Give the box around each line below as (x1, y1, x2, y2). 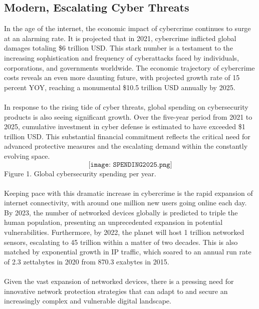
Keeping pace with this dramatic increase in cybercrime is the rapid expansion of (4, 187, 253, 198)
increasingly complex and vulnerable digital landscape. (4, 295, 171, 306)
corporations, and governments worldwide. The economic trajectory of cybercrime (4, 62, 255, 73)
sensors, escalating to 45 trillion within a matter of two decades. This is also (4, 236, 238, 247)
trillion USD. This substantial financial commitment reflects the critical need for (4, 131, 250, 141)
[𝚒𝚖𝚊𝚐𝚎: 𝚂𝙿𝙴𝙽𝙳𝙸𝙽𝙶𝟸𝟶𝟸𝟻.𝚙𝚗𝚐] (88, 161, 172, 168)
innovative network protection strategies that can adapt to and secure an (4, 285, 228, 296)
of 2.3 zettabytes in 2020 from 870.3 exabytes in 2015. (4, 256, 169, 266)
